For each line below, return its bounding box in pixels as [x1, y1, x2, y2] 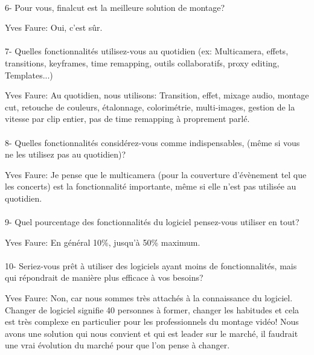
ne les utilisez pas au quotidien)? [5, 148, 126, 161]
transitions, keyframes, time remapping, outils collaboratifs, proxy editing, [5, 56, 280, 69]
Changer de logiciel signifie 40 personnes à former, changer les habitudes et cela [5, 303, 300, 316]
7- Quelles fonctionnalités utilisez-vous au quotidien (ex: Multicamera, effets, [5, 45, 289, 57]
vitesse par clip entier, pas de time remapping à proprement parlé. [5, 112, 250, 125]
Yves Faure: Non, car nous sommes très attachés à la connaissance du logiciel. [5, 292, 293, 304]
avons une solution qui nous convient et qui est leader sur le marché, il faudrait [5, 327, 298, 339]
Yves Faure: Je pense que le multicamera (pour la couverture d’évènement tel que [5, 168, 307, 181]
